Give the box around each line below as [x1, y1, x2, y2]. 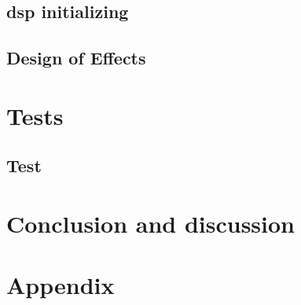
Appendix [6, 269, 115, 301]
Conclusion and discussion [6, 207, 295, 239]
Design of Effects [6, 46, 146, 70]
